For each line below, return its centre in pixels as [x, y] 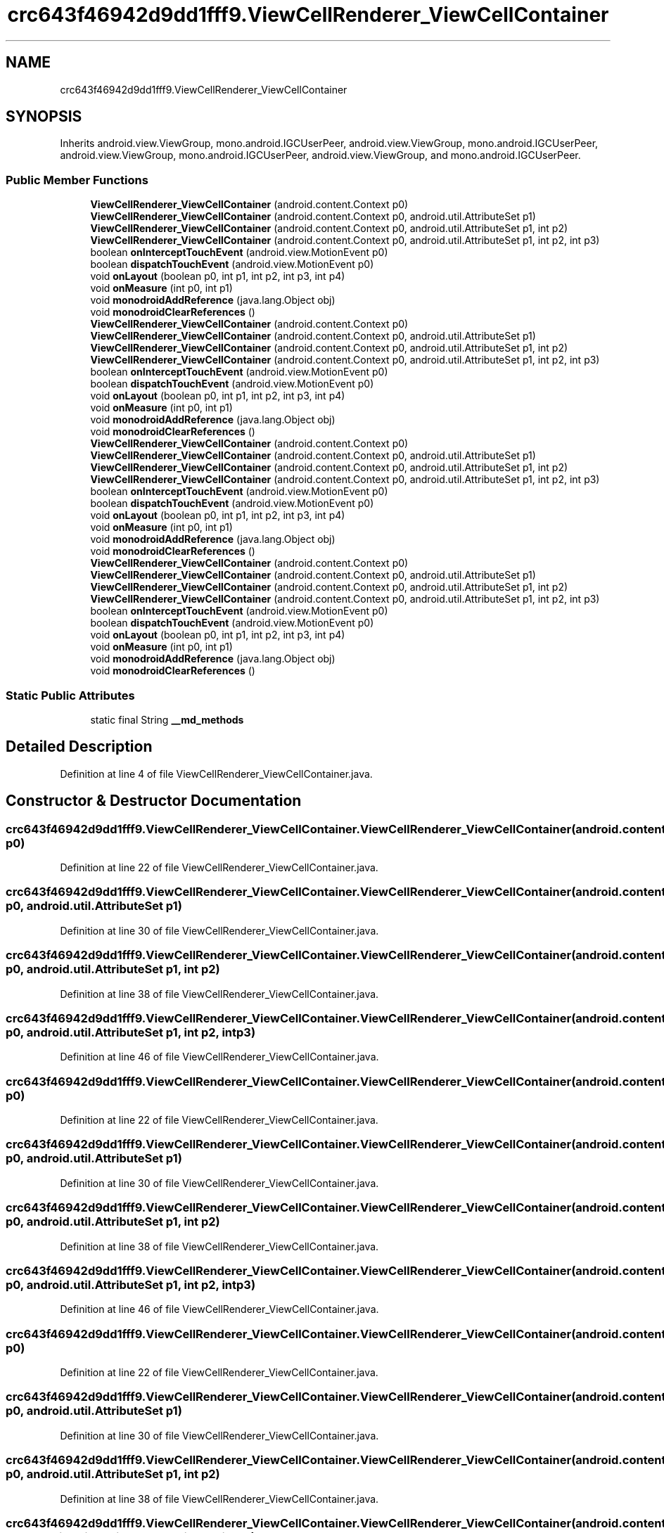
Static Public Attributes [70, 695]
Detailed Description [79, 747]
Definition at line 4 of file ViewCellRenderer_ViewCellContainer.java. [216, 774]
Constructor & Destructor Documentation [154, 801]
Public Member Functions [77, 180]
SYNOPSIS [44, 117]
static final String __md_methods [167, 719]
